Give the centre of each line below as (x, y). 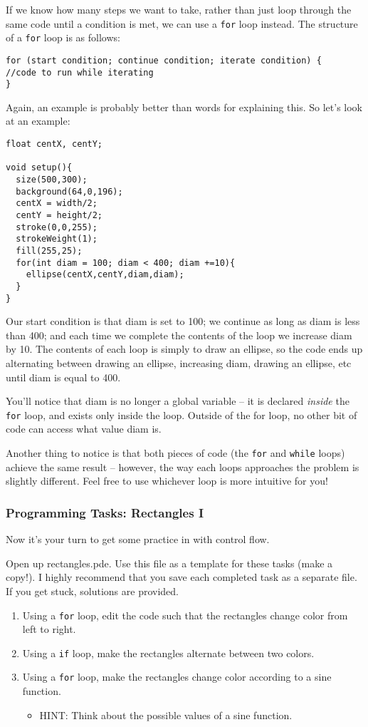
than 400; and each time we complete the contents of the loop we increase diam (179, 335)
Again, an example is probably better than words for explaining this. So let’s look (184, 107)
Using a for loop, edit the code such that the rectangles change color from (185, 615)
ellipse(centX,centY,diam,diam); (105, 275)
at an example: (38, 121)
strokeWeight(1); (57, 239)
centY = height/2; (59, 215)
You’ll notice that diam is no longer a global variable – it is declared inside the (178, 401)
